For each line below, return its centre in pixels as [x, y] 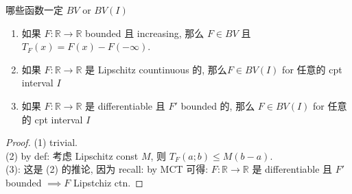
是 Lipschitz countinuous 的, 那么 [156, 69]
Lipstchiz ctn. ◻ [108, 182]
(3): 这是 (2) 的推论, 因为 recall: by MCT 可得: [107, 169]
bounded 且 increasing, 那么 [145, 33]
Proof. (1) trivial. [42, 142]
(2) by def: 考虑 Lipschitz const [72, 155]
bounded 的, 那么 [218, 105]
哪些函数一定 [34, 10]
